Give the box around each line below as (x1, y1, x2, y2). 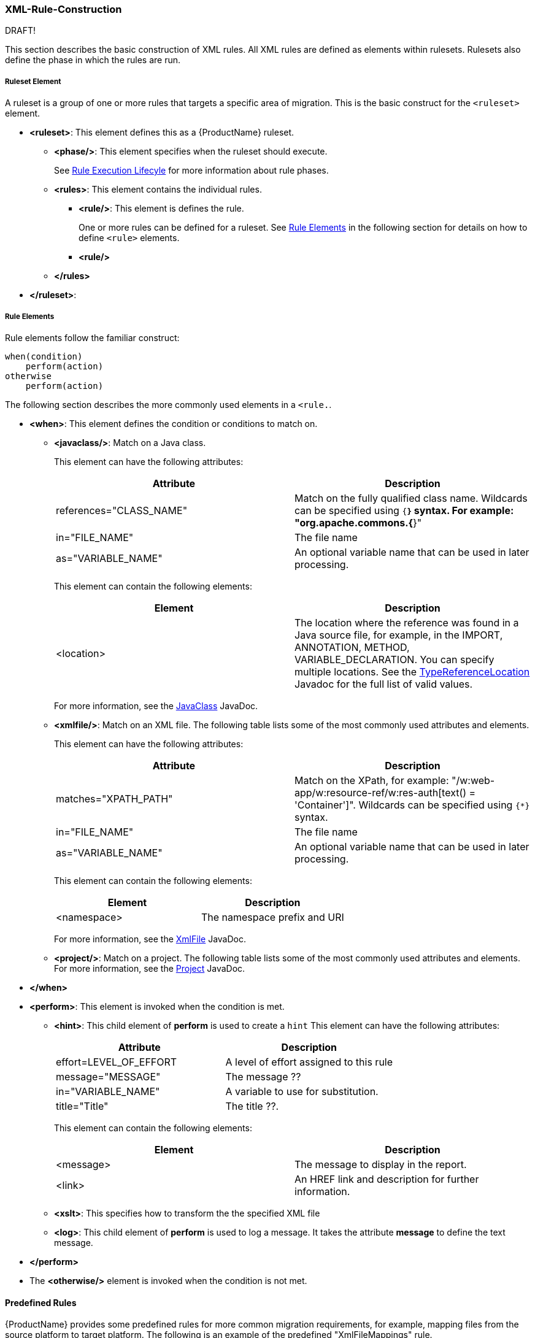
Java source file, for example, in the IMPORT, (294, 628, 503, 641)
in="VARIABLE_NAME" (56, 1085, 160, 1098)
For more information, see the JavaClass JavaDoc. (54, 700, 258, 711)
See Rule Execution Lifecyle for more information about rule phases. (54, 165, 329, 176)
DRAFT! (5, 25, 36, 36)
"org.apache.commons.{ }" (294, 516, 422, 529)
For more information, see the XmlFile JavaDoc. (54, 933, 246, 944)
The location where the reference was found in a (294, 616, 519, 629)
